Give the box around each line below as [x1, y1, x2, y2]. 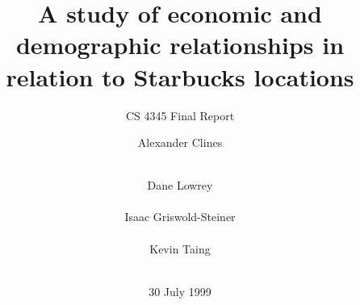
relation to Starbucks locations [6, 60, 354, 93]
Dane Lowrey [147, 177, 213, 194]
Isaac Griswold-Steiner [124, 208, 236, 225]
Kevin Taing [149, 240, 211, 257]
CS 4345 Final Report [125, 107, 235, 123]
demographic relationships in [15, 28, 345, 61]
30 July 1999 [149, 282, 211, 299]
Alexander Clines [137, 134, 223, 151]
